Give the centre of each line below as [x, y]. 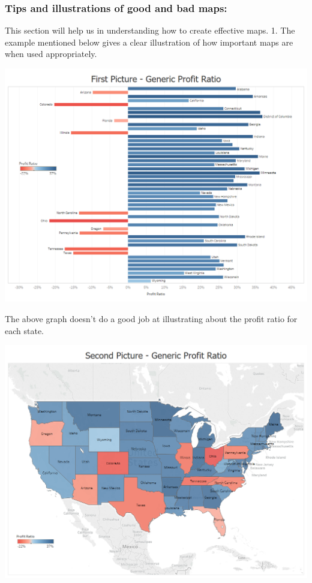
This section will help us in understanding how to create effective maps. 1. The [150, 30]
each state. [25, 330]
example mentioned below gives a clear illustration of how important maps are [149, 42]
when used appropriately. [51, 54]
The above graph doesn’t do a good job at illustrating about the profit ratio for [151, 318]
